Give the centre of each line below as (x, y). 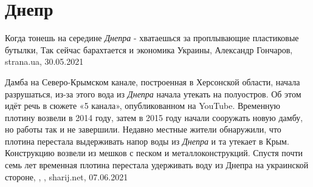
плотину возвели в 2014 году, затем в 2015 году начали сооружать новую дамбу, (154, 117)
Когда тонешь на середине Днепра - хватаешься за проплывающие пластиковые (152, 38)
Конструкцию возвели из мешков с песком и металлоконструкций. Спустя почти (154, 153)
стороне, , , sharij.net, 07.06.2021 (67, 176)
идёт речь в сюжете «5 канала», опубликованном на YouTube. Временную (143, 106)
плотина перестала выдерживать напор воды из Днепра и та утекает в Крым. (147, 141)
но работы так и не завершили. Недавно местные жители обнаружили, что (143, 129)
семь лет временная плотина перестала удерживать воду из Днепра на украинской (157, 165)
